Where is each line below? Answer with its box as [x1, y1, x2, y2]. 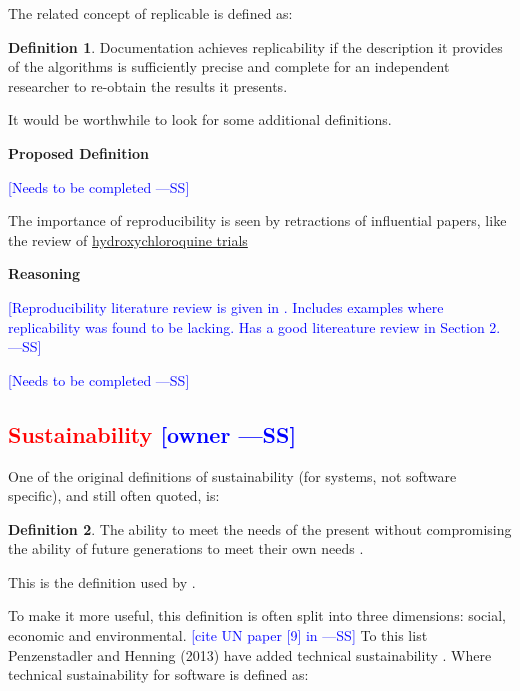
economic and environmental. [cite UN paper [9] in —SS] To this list [8, 625, 428, 646]
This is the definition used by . [8, 571, 196, 592]
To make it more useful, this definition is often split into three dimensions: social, [8, 605, 507, 626]
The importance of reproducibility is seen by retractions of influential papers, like [8, 210, 507, 231]
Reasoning [8, 263, 81, 284]
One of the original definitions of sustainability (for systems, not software [8, 465, 457, 486]
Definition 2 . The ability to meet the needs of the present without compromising [8, 518, 512, 539]
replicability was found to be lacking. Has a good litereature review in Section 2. [8, 316, 501, 337]
